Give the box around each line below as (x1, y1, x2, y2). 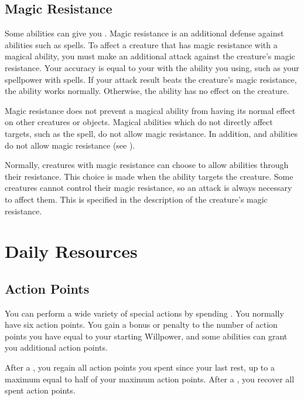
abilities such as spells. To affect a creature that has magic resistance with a (5, 38, 278, 51)
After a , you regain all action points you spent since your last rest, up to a (5, 361, 275, 374)
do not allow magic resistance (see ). (5, 139, 135, 151)
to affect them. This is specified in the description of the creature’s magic (5, 193, 268, 205)
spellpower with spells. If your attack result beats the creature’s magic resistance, (5, 73, 297, 85)
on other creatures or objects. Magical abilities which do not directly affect (5, 116, 273, 128)
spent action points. (5, 384, 76, 396)
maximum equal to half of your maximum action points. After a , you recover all (5, 372, 295, 385)
